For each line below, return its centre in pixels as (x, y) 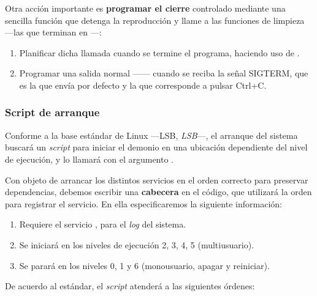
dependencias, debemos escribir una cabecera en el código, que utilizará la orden (158, 192)
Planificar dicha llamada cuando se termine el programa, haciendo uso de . (159, 52)
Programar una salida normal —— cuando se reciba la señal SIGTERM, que (164, 73)
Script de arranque (52, 112)
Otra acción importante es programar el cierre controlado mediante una (145, 8)
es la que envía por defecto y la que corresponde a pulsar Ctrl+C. (143, 85)
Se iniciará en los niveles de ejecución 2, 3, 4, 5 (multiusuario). (136, 244)
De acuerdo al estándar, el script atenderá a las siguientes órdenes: (130, 286)
